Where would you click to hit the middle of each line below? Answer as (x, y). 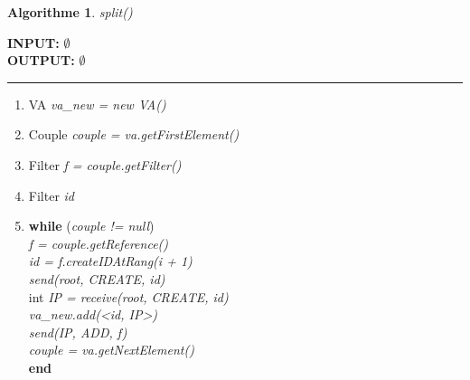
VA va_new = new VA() (97, 104)
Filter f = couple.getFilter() (105, 164)
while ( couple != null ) (91, 226)
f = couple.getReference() (99, 243)
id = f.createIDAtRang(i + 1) (110, 261)
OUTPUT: (41, 60)
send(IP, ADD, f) (78, 332)
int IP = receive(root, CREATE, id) (128, 296)
